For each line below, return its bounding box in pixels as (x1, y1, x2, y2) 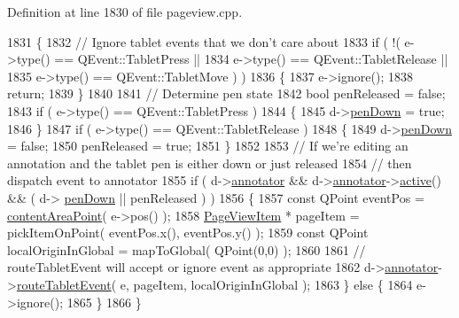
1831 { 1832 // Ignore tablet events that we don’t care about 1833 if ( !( (7, 32, 401, 50)
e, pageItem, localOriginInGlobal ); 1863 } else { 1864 (120, 275, 413, 293)
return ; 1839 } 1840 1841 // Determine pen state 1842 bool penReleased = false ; (7, 84, 446, 103)
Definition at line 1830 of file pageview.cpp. (7, 3, 243, 20)
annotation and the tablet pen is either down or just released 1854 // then (7, 153, 412, 172)
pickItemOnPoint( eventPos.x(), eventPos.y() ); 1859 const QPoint (7, 223, 369, 242)
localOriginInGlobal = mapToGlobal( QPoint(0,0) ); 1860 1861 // (7, 240, 366, 259)
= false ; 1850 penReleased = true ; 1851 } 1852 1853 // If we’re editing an (7, 136, 408, 155)
